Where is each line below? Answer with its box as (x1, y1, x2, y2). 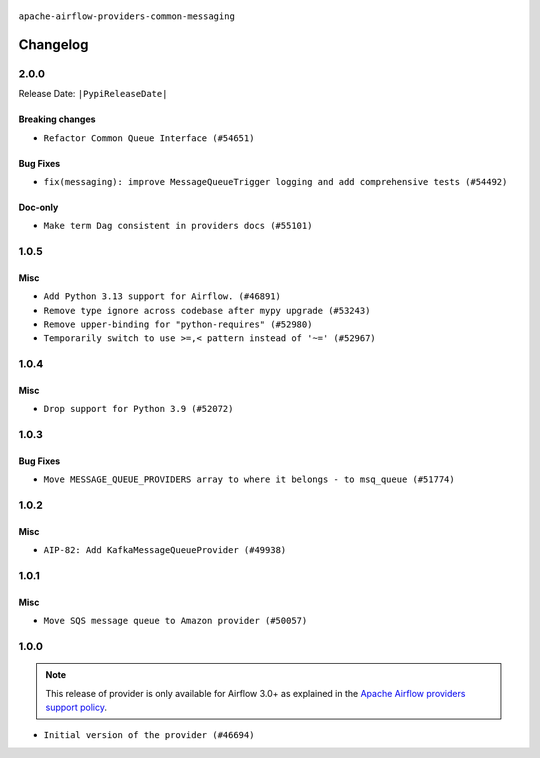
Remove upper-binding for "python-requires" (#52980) (43, 319, 313, 330)
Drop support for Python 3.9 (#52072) (43, 403, 234, 415)
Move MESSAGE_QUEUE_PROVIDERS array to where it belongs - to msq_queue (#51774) (43, 474, 455, 485)
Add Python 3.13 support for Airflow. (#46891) (43, 291, 282, 302)
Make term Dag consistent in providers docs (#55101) (43, 220, 313, 232)
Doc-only (18, 201, 59, 213)
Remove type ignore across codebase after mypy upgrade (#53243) (43, 305, 371, 316)
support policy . (45, 701, 107, 713)
